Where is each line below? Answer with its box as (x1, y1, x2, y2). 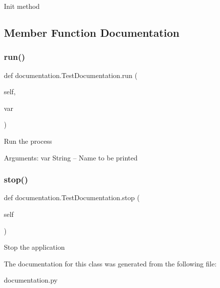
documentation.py (4, 275, 58, 285)
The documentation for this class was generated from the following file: (4, 258, 217, 268)
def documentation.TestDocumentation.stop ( (4, 192, 140, 203)
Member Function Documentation (4, 25, 180, 40)
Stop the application (4, 242, 65, 252)
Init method (4, 1, 40, 11)
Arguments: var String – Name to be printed (4, 152, 138, 162)
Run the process (4, 135, 52, 146)
